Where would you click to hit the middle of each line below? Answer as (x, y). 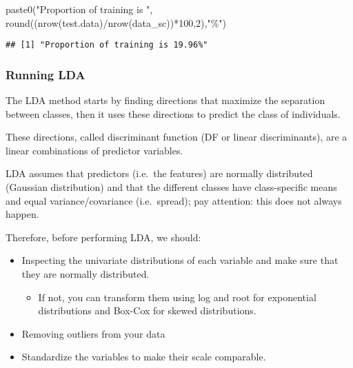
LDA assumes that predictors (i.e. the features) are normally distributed (159, 173)
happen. (22, 214)
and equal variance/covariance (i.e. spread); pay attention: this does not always (174, 200)
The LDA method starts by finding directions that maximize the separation (165, 100)
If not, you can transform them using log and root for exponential (177, 297)
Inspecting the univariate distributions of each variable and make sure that (180, 260)
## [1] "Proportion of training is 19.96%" (107, 45)
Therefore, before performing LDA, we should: (103, 237)
